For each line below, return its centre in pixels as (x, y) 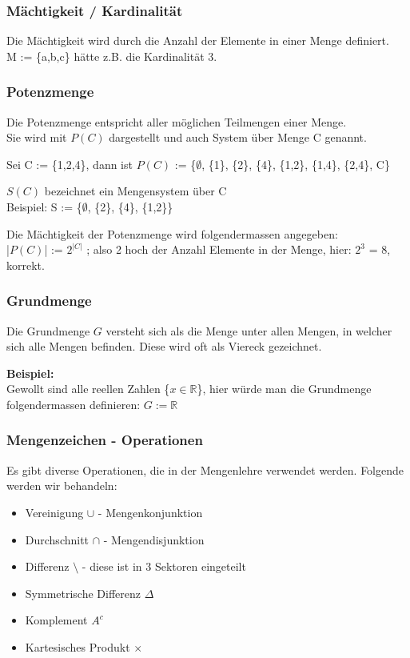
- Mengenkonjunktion (150, 512)
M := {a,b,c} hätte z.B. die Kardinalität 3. (112, 56)
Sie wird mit (37, 137)
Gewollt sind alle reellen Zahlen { (88, 389)
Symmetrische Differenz (83, 593)
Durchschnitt (57, 539)
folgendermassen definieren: (74, 404)
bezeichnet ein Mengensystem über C (135, 191)
